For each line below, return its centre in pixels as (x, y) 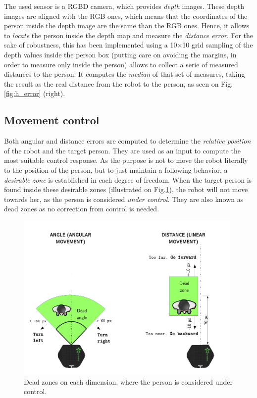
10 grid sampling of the (218, 45)
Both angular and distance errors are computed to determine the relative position (128, 141)
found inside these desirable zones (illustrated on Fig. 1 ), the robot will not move (126, 189)
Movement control (52, 120)
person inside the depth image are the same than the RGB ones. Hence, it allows (127, 25)
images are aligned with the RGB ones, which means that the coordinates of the (126, 16)
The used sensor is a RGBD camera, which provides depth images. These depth (124, 6)
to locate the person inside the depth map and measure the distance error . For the (129, 35)
